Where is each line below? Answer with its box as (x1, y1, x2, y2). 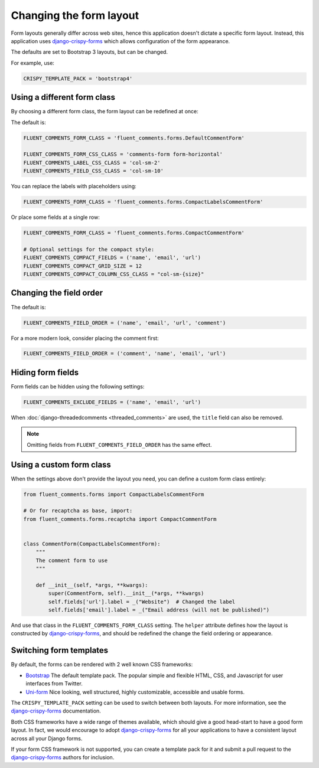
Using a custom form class (11, 459, 112, 469)
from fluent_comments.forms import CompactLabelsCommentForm (23, 491, 204, 498)
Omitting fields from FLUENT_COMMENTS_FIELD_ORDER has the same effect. (27, 441, 212, 448)
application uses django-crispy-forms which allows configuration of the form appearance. (11, 37, 230, 44)
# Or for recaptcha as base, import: (23, 508, 133, 514)
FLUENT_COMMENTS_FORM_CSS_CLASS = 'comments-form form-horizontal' (23, 151, 223, 158)
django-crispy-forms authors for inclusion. (11, 754, 115, 761)
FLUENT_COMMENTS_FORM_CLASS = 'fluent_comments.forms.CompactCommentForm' (23, 230, 245, 236)
